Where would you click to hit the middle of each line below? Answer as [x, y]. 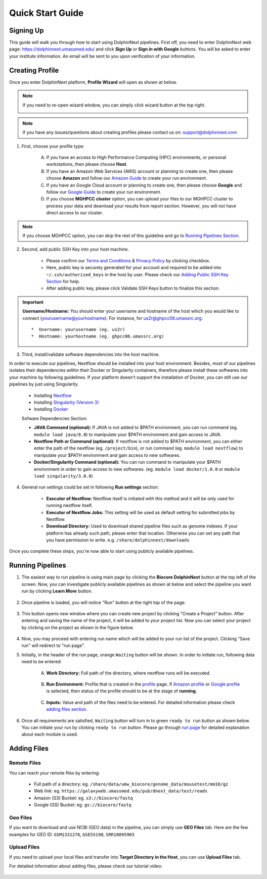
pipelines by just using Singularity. [44, 384]
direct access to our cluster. [75, 213]
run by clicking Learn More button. [57, 591]
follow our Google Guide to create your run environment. [104, 192]
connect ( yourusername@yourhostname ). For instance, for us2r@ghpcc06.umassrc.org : [113, 318]
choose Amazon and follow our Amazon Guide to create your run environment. [127, 178]
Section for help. [63, 281]
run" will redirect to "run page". [53, 645]
